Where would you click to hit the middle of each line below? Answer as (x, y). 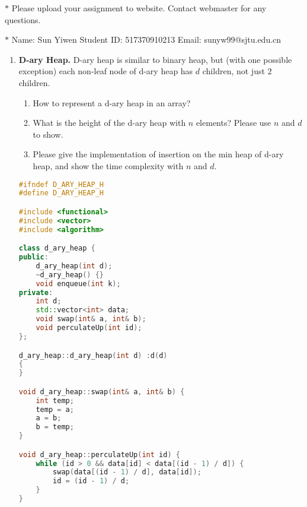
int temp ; (55, 400)
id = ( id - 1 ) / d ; (91, 481)
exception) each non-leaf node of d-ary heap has (106, 71)
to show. (48, 134)
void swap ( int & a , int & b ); (91, 319)
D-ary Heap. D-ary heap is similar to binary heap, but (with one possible (155, 59)
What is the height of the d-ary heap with (109, 123)
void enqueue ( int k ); (78, 283)
